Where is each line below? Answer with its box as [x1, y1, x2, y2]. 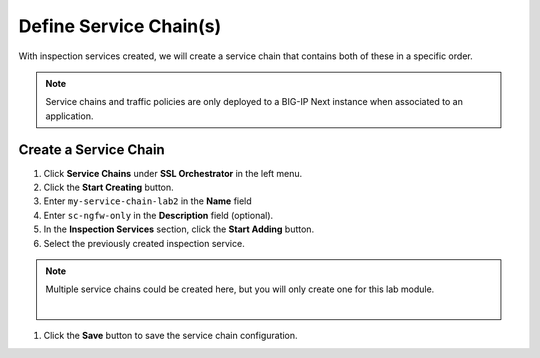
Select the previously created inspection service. [43, 237, 245, 249]
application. [45, 110, 94, 122]
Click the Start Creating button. [43, 181, 174, 194]
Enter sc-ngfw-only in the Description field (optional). [43, 209, 274, 221]
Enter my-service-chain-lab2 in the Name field [43, 195, 252, 207]
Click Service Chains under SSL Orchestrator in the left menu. [43, 167, 303, 179]
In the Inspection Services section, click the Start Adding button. [43, 223, 315, 235]
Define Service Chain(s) [18, 15, 222, 37]
